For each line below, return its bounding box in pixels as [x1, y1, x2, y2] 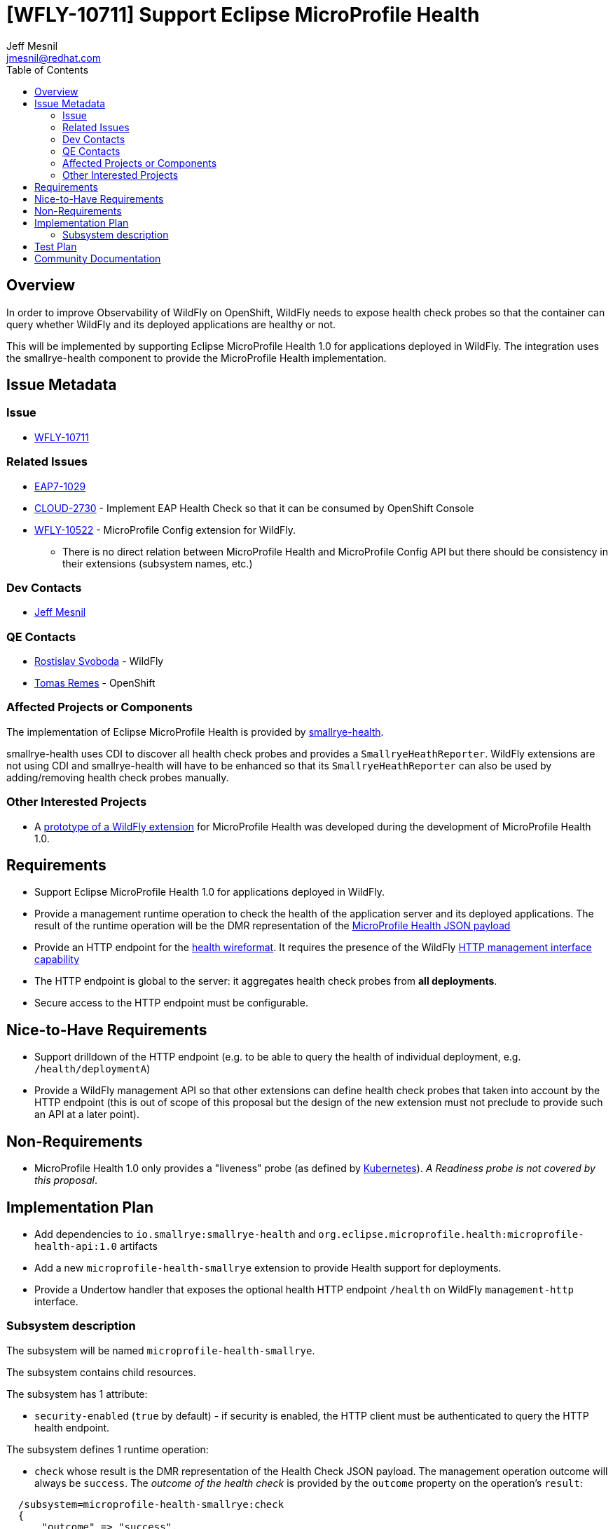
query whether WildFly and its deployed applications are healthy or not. [6, 318, 336, 330]
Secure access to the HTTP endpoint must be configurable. [34, 997, 309, 1009]
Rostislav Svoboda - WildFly [34, 655, 164, 668]
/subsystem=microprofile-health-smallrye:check [18, 1498, 284, 1510]
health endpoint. [34, 1421, 110, 1434]
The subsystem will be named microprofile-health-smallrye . [6, 1344, 315, 1356]
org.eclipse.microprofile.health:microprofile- [318, 1228, 584, 1240]
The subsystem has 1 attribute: [6, 1387, 148, 1400]
